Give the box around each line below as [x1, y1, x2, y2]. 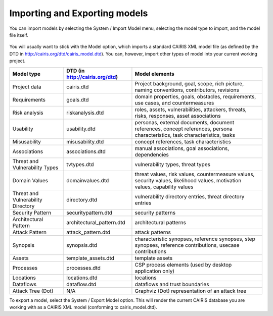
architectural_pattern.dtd [66, 219, 126, 226]
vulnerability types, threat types [134, 161, 211, 168]
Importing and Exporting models [9, 8, 148, 19]
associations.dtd [66, 148, 106, 155]
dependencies [134, 151, 169, 158]
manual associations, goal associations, [134, 144, 230, 151]
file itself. [9, 32, 29, 38]
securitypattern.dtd [66, 209, 113, 216]
